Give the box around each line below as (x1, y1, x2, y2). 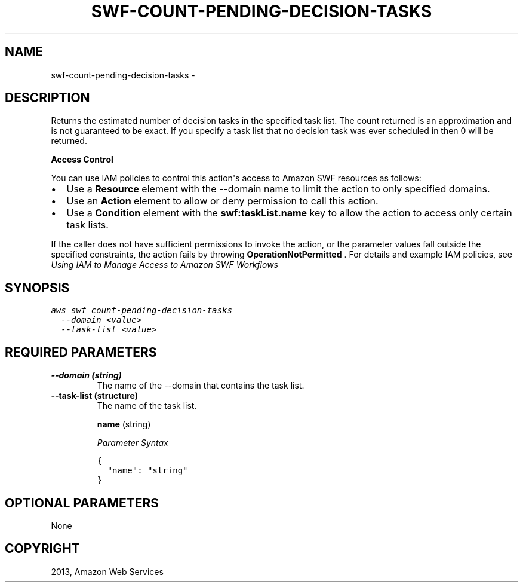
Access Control (51, 154, 113, 165)
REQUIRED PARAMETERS (5, 344, 157, 360)
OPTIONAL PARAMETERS (5, 495, 159, 510)
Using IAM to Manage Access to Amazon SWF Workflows (51, 259, 279, 270)
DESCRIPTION (5, 90, 90, 106)
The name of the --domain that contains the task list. (97, 380, 304, 391)
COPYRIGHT (5, 541, 80, 557)
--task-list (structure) (51, 390, 138, 401)
